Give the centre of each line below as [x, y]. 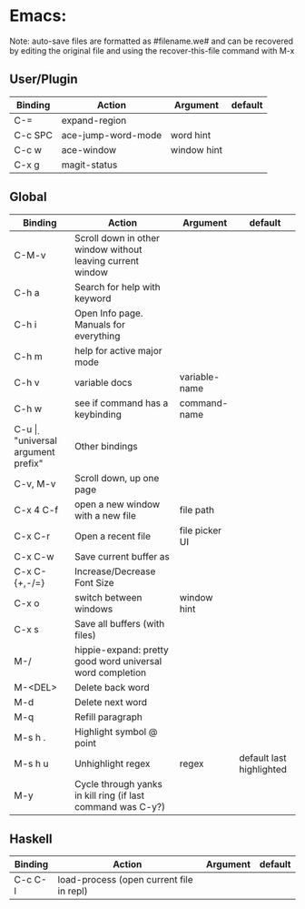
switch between [108, 597]
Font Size [94, 582]
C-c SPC [33, 135]
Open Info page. [108, 313]
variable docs [103, 382]
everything [97, 336]
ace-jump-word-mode [112, 135]
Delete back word [112, 687]
